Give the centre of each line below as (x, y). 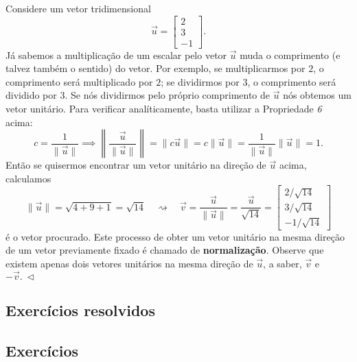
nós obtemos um (317, 95)
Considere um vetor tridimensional (78, 8)
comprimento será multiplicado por (79, 81)
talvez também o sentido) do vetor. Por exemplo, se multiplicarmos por (156, 68)
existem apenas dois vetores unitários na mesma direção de (129, 264)
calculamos (28, 178)
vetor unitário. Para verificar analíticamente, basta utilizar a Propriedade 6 (164, 109)
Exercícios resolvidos (80, 310)
